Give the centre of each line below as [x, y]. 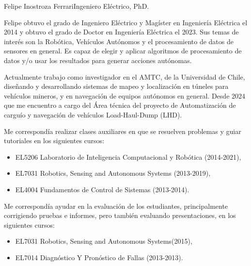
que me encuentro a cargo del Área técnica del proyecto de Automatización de [120, 105]
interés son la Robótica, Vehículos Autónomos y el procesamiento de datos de [119, 41]
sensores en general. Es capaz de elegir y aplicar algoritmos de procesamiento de [123, 51]
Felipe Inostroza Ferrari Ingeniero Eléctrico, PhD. [77, 6]
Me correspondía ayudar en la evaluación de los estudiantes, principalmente [116, 206]
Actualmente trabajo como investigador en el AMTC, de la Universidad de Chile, [125, 76]
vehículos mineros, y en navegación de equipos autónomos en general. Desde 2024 [125, 95]
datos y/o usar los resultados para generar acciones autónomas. [98, 60]
